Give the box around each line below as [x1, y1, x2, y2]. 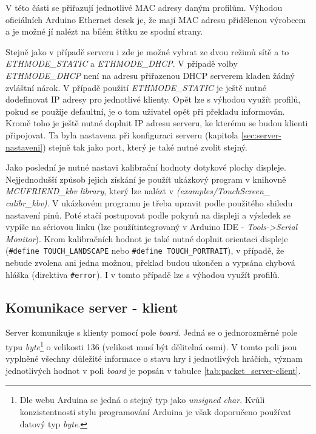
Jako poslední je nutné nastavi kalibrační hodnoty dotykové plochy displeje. [5, 161, 286, 174]
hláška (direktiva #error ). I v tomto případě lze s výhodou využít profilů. [5, 268, 280, 280]
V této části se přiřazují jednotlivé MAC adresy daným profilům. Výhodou [5, 1, 283, 13]
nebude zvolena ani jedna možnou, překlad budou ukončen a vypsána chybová [5, 256, 295, 268]
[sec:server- [241, 128, 281, 141]
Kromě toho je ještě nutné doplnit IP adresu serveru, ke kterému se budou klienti [5, 117, 308, 129]
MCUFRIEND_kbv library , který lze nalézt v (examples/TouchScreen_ [5, 185, 271, 197]
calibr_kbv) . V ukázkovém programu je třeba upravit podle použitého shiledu [5, 196, 293, 209]
